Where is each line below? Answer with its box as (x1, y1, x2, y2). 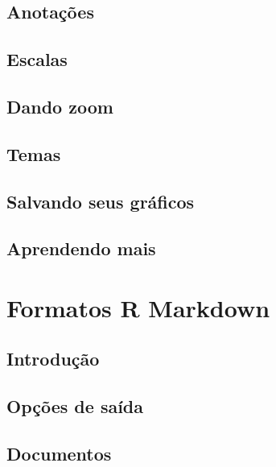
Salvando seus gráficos (6, 188, 195, 213)
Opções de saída (6, 394, 144, 419)
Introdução (6, 346, 100, 371)
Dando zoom (6, 93, 113, 118)
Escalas (6, 47, 68, 72)
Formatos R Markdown (6, 291, 270, 324)
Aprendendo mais (6, 236, 156, 261)
